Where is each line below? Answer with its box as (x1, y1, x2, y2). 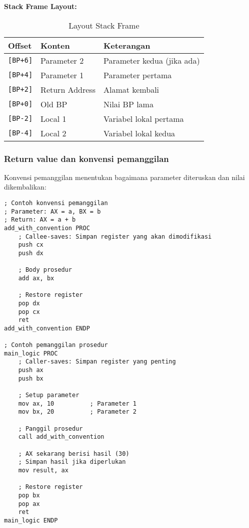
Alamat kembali (103, 83, 159, 95)
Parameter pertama (103, 69, 172, 81)
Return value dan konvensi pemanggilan (4, 152, 169, 164)
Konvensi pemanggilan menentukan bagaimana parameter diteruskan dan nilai (4, 171, 245, 182)
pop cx (18, 308, 40, 315)
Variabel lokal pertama (103, 112, 184, 124)
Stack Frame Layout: (4, 1, 77, 11)
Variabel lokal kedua (103, 127, 175, 139)
